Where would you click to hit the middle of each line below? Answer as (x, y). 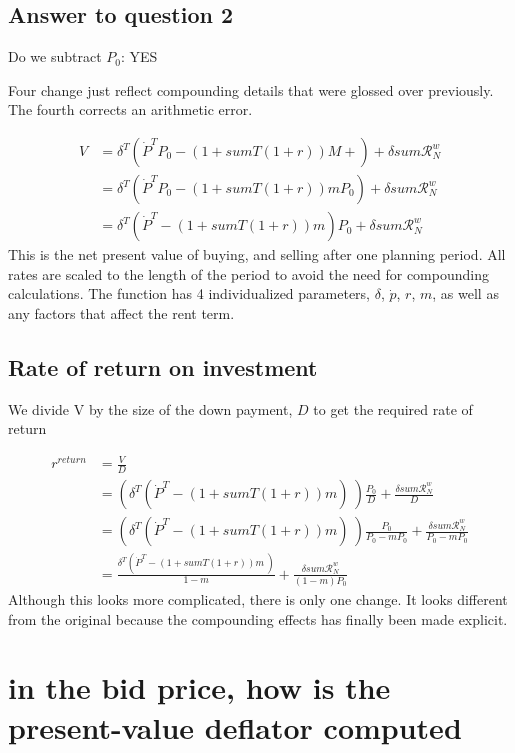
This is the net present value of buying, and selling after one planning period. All (257, 254)
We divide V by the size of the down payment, (150, 408)
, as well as (465, 293)
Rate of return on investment (163, 366)
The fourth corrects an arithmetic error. (130, 109)
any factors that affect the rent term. (121, 312)
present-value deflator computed (235, 726)
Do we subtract (55, 56)
